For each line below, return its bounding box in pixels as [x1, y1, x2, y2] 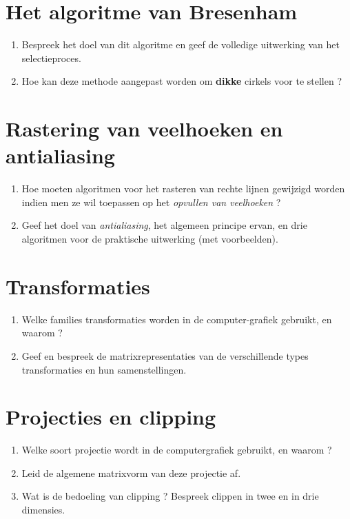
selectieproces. [21, 50, 81, 65]
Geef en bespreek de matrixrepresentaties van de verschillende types [21, 348, 309, 363]
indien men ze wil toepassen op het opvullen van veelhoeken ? [21, 194, 281, 209]
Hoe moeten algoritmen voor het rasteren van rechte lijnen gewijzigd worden [21, 181, 345, 196]
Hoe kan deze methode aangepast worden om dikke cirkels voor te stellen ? [21, 74, 342, 88]
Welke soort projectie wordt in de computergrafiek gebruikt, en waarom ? [21, 442, 332, 457]
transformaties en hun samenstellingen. [21, 362, 187, 376]
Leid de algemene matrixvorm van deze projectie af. [21, 465, 241, 480]
